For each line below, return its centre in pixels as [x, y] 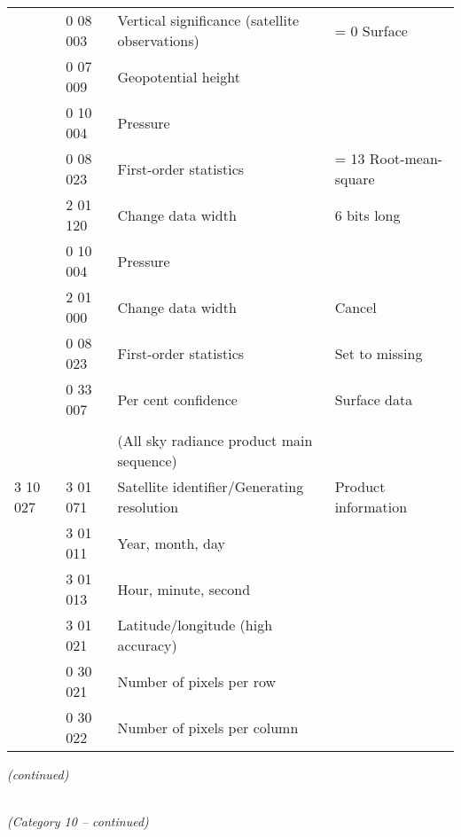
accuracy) [147, 645]
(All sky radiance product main [215, 440]
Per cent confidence [177, 399]
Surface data [374, 399]
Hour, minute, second [184, 589]
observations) [158, 40]
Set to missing [379, 353]
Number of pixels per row [197, 681]
